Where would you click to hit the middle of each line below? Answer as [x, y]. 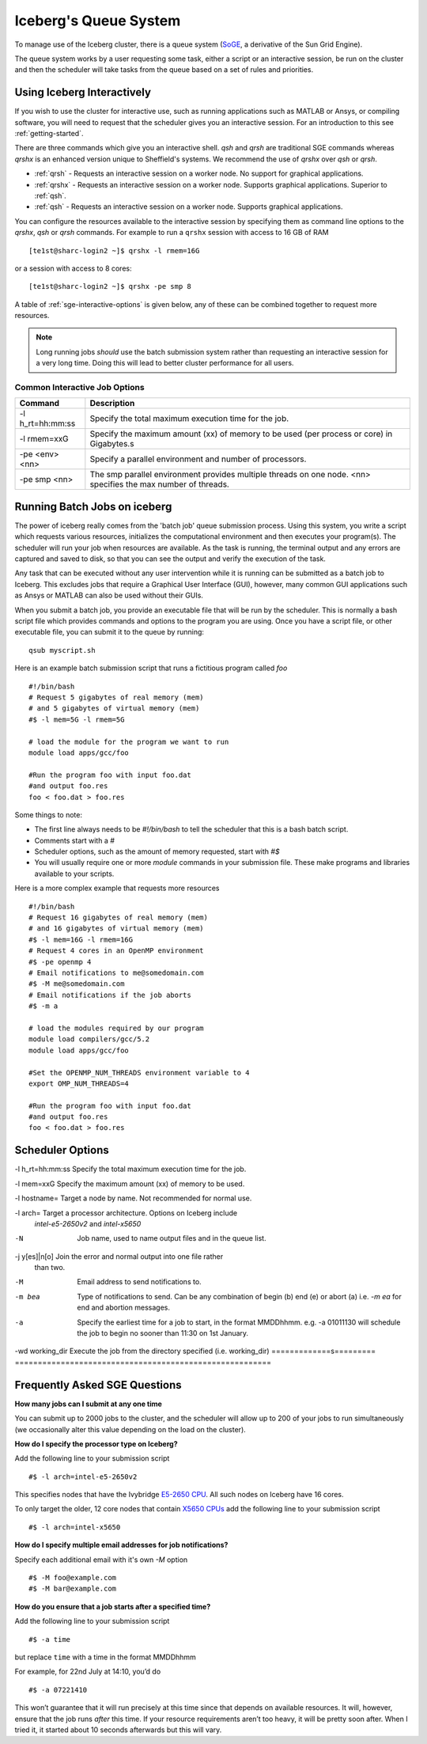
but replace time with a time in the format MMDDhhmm [106, 1657]
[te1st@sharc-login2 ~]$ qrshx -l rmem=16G [114, 250]
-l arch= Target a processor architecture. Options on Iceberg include [126, 1213]
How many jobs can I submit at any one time [88, 1404]
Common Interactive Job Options [80, 388]
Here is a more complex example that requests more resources [117, 888]
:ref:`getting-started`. [49, 134]
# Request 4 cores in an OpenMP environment [117, 951]
